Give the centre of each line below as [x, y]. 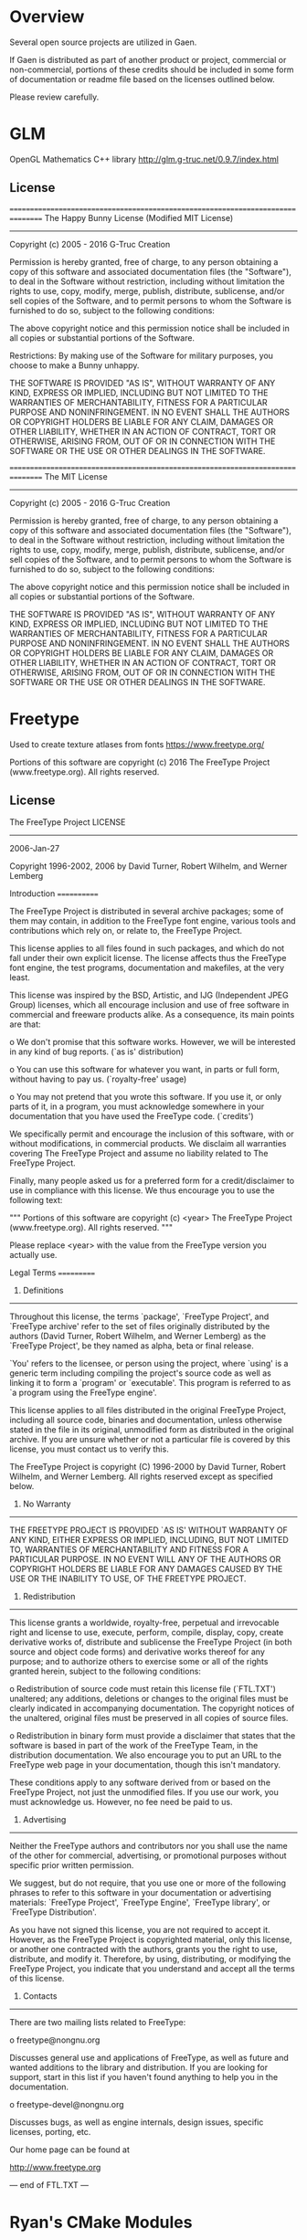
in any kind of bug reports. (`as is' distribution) [97, 1051]
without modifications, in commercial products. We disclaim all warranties [148, 1144]
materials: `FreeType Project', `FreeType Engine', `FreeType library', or [140, 1903]
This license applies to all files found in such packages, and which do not [147, 948]
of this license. [37, 1979]
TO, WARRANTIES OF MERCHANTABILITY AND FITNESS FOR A [129, 1549]
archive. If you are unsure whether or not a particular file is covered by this [150, 1440]
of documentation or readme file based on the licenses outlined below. [143, 79]
